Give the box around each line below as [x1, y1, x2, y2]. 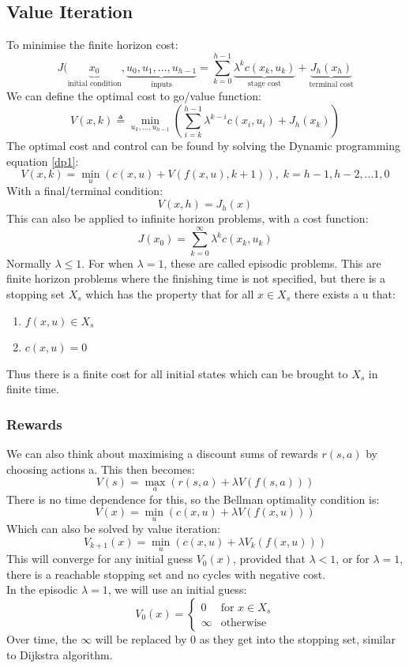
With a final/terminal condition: [6, 182, 163, 199]
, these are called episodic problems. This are [163, 254, 381, 271]
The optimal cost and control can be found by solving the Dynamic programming [6, 137, 401, 154]
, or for [336, 550, 370, 567]
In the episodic [6, 581, 78, 598]
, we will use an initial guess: [107, 581, 247, 598]
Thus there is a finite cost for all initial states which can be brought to [6, 365, 348, 381]
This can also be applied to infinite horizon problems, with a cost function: [6, 210, 369, 227]
